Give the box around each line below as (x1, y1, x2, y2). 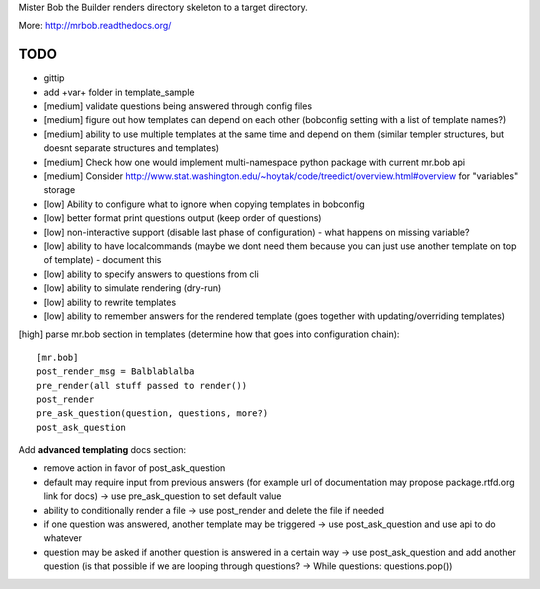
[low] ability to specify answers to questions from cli (43, 268, 259, 280)
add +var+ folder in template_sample (43, 86, 195, 98)
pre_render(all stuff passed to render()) (36, 380, 248, 391)
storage (43, 184, 76, 196)
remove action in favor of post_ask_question (43, 462, 226, 474)
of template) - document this (43, 254, 162, 266)
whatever (43, 532, 82, 544)
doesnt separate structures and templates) (43, 142, 220, 154)
